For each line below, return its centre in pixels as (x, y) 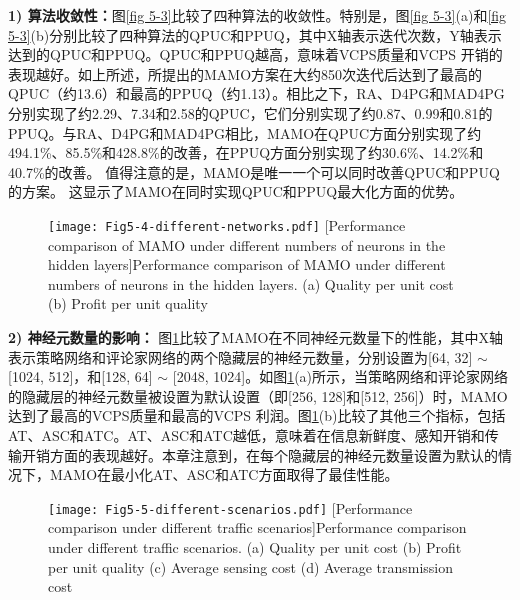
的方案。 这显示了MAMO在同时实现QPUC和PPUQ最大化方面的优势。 (236, 191)
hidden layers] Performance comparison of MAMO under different (247, 264)
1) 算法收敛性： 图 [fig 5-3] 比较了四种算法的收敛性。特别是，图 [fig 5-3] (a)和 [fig (257, 15)
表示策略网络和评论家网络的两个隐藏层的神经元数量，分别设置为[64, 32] (240, 356)
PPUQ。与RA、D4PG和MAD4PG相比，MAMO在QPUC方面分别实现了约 (245, 132)
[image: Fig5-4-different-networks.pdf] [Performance (227, 224)
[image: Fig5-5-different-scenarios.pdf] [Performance (230, 507)
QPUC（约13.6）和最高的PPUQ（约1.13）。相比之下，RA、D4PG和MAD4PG (256, 93)
